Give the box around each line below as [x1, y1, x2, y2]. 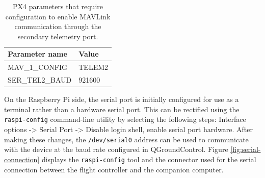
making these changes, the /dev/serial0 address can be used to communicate [4, 134, 249, 144]
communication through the [14, 21, 101, 32]
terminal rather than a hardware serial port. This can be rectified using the [4, 104, 240, 114]
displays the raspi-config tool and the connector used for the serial [41, 154, 256, 164]
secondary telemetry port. [17, 31, 98, 41]
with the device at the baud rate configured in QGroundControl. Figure [4, 144, 228, 155]
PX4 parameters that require [13, 1, 103, 11]
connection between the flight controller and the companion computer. [4, 164, 224, 174]
